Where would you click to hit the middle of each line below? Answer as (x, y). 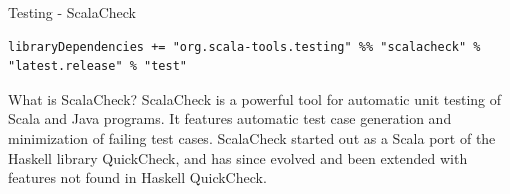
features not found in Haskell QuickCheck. (137, 177)
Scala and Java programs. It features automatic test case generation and (230, 118)
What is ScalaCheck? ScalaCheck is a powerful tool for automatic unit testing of (255, 98)
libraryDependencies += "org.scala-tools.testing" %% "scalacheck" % (244, 46)
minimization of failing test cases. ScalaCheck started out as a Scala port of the (252, 137)
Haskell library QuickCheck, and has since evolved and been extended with (238, 157)
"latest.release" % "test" (97, 66)
